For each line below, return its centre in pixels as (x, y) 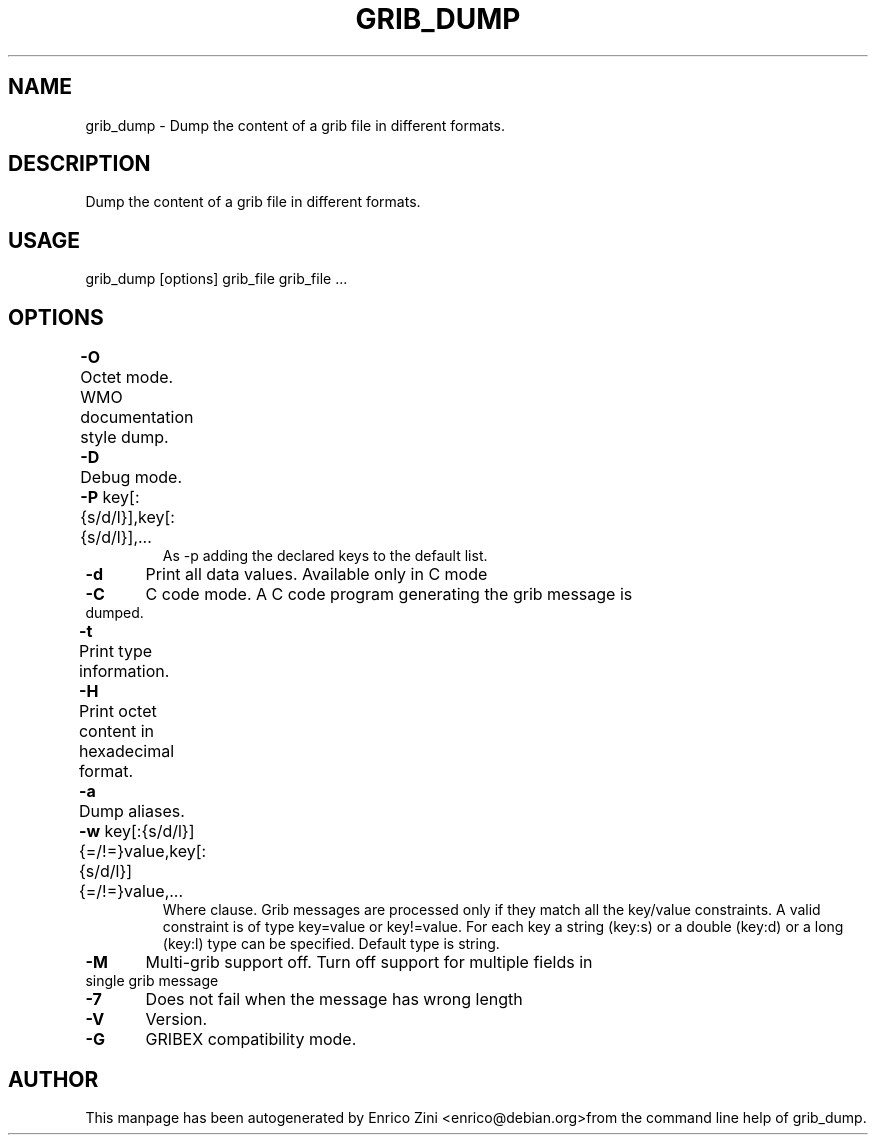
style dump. (124, 437)
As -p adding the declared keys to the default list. (325, 556)
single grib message (152, 981)
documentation (137, 417)
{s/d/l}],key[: (127, 517)
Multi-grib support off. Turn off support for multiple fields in (369, 962)
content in (116, 731)
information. (124, 671)
